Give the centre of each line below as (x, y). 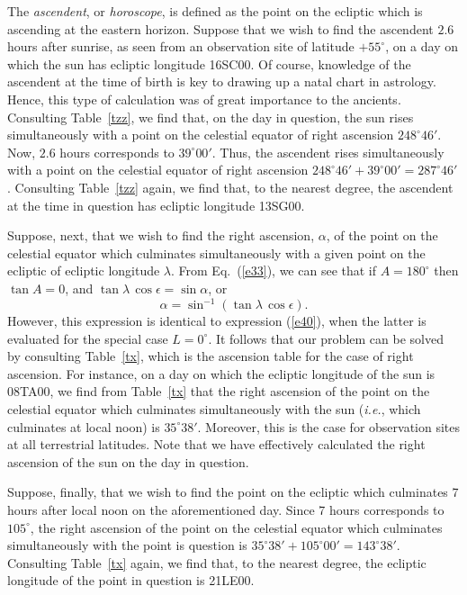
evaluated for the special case (88, 338)
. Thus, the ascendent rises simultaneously (328, 152)
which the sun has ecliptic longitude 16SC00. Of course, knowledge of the (209, 63)
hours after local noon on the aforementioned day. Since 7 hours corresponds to (226, 509)
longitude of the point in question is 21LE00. (131, 580)
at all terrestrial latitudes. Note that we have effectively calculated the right (216, 444)
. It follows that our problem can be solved (326, 338)
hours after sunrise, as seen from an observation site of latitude (181, 46)
